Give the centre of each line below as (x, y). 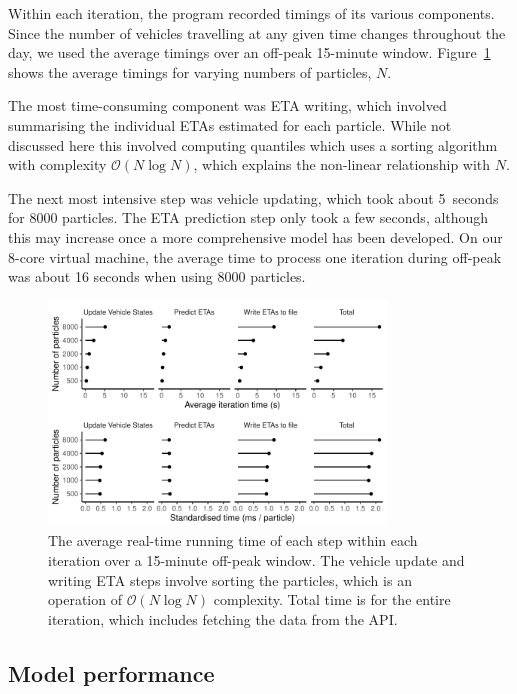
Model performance (111, 672)
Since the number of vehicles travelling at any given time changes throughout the (257, 32)
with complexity (57, 164)
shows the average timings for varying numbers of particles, (190, 71)
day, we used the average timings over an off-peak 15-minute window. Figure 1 (249, 52)
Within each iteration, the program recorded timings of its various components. (251, 13)
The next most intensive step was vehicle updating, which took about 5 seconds (253, 197)
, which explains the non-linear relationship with (342, 164)
